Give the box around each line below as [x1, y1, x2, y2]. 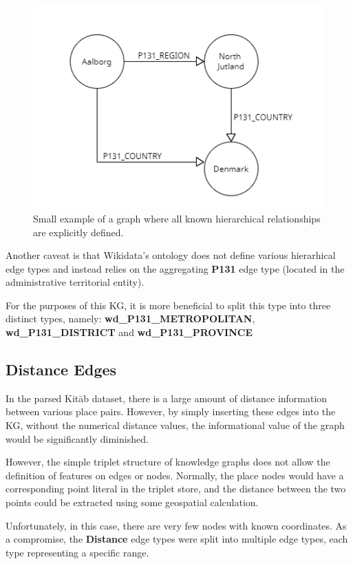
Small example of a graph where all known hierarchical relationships [33, 211, 321, 225]
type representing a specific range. [6, 545, 149, 559]
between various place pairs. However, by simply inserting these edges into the [6, 404, 336, 419]
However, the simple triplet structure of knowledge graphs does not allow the [6, 455, 330, 469]
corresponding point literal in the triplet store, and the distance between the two [6, 481, 346, 496]
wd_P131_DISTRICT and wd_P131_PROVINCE [6, 325, 253, 340]
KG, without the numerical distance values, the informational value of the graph [6, 418, 345, 432]
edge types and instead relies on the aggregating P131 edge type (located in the [6, 261, 345, 275]
